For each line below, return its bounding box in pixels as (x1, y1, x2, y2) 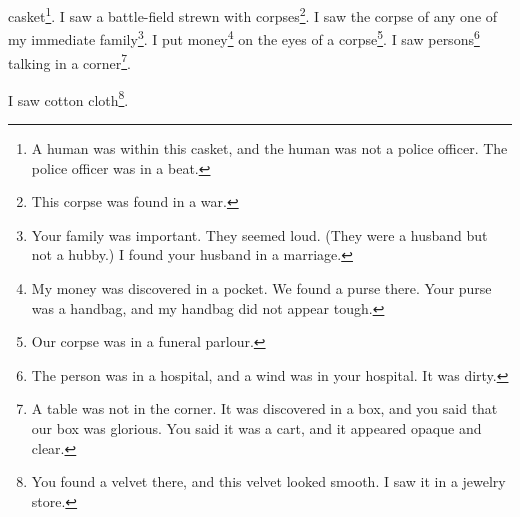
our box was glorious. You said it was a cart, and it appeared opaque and (31, 417, 482, 438)
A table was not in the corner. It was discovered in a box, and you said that (31, 398, 498, 419)
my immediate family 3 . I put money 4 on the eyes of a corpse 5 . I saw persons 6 (8, 26, 480, 49)
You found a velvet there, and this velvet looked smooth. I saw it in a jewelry (31, 471, 506, 492)
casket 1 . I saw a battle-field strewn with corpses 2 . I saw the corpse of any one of (8, 3, 498, 26)
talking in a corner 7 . (8, 49, 132, 73)
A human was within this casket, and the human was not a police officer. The (31, 138, 508, 158)
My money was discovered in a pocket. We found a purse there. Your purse (31, 277, 492, 298)
